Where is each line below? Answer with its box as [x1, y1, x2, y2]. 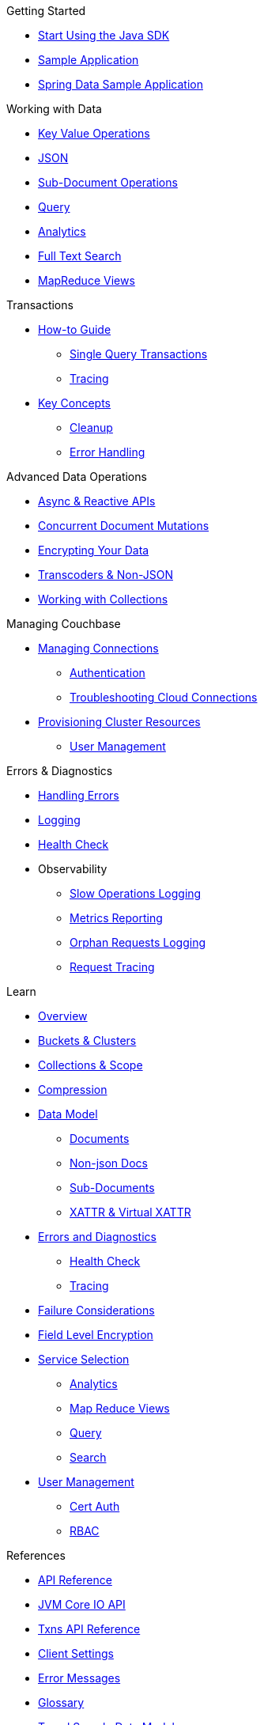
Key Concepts [38, 396, 111, 410]
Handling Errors [38, 789, 119, 802]
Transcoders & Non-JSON [38, 568, 173, 581]
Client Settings [38, 1647, 114, 1660]
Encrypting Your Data [38, 543, 149, 557]
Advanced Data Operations [6, 470, 147, 483]
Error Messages [38, 1671, 121, 1685]
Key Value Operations [38, 127, 150, 140]
